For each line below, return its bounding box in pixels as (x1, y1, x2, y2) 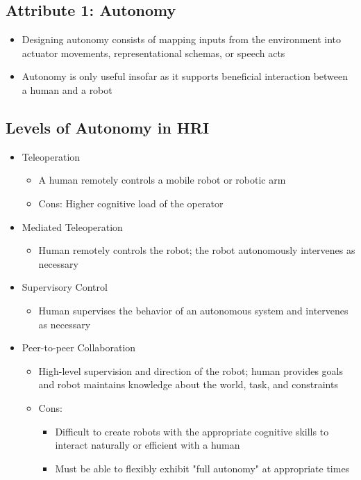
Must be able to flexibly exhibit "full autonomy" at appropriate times (55, 461, 350, 475)
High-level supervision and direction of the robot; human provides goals (38, 363, 343, 378)
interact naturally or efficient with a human (55, 438, 240, 452)
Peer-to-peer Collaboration (22, 340, 136, 355)
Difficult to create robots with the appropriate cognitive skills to (55, 424, 329, 438)
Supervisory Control (22, 280, 108, 294)
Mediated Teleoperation (22, 219, 123, 234)
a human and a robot (22, 82, 112, 97)
